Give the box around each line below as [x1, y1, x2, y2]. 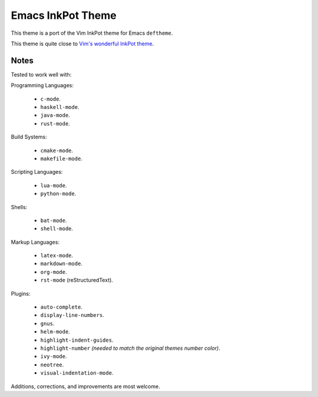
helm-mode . [40, 328, 70, 335]
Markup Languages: [11, 239, 60, 246]
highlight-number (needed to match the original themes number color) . [40, 345, 220, 352]
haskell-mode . [40, 104, 79, 111]
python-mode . [40, 190, 77, 197]
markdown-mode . [40, 260, 82, 267]
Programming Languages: [11, 82, 74, 89]
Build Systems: [11, 133, 47, 141]
